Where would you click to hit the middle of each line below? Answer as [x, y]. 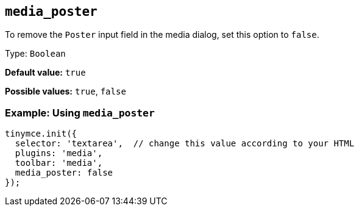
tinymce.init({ [41, 134]
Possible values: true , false [66, 91]
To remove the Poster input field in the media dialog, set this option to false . [162, 35]
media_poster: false [64, 173]
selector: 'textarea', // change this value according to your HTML [185, 144]
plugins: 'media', [59, 153]
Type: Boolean [35, 54]
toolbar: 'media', [59, 163]
